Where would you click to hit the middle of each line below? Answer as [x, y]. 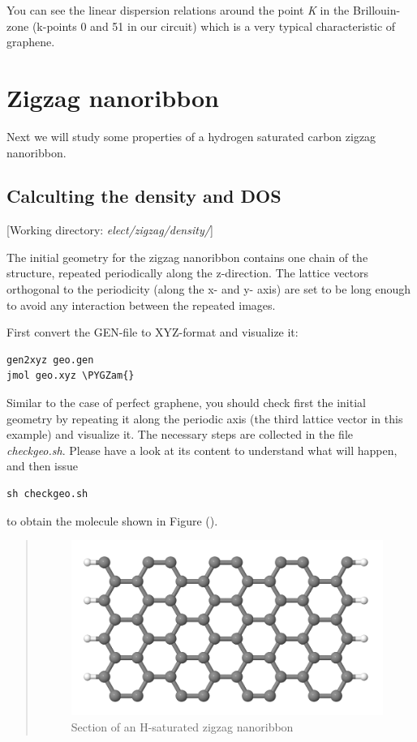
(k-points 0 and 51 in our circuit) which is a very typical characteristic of [214, 26]
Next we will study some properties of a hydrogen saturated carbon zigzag [191, 136]
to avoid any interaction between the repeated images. [141, 305]
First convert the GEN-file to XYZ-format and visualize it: [153, 332]
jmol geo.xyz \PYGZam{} [71, 376]
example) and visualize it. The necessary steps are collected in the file [180, 434]
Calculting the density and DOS [144, 196]
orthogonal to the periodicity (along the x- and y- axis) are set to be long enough [209, 289]
